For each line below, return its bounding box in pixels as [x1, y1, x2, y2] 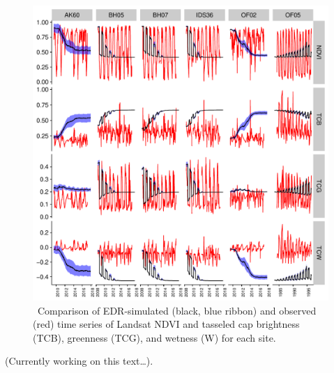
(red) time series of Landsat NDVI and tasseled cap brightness [33, 317, 300, 331]
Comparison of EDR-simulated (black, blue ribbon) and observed [37, 303, 317, 317]
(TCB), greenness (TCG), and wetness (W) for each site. [33, 330, 276, 344]
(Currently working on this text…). [5, 354, 153, 368]
